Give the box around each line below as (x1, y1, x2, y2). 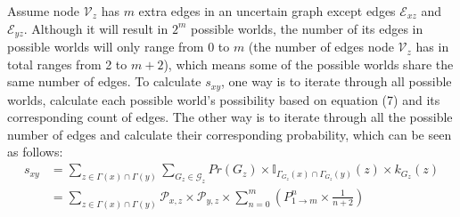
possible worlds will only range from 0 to (7, 37, 230, 56)
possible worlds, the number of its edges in (191, 19, 423, 37)
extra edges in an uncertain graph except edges (138, 2, 396, 20)
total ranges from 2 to (7, 54, 127, 73)
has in (415, 37, 449, 56)
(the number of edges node (248, 37, 394, 56)
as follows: (7, 142, 63, 161)
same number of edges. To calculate (7, 72, 201, 91)
